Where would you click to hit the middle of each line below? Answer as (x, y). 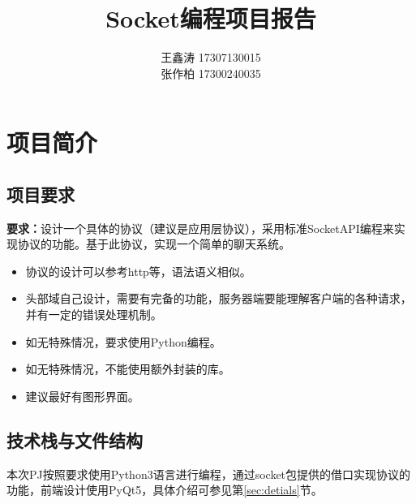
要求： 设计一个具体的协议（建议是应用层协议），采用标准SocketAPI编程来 (200, 228)
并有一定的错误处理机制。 (94, 314)
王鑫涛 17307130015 (211, 57)
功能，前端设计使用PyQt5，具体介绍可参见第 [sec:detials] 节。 (165, 490)
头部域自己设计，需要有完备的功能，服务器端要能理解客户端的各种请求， (219, 298)
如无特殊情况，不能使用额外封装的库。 (128, 369)
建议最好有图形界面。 (82, 396)
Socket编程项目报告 (211, 18)
